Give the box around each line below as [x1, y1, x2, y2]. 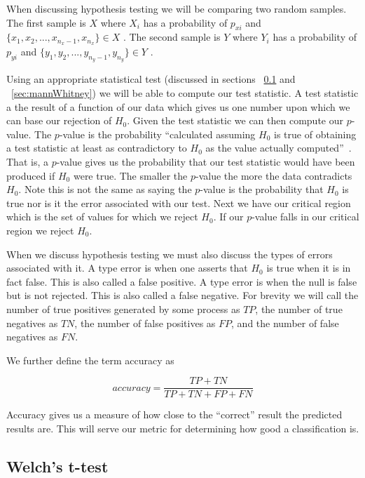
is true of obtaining [274, 126, 357, 141]
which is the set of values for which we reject [6, 209, 198, 224]
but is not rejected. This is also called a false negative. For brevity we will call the [6, 288, 359, 303]
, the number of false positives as [74, 315, 216, 330]
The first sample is [6, 15, 86, 29]
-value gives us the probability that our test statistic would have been [56, 154, 355, 169]
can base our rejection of [6, 113, 112, 128]
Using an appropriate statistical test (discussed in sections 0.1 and [6, 72, 296, 86]
